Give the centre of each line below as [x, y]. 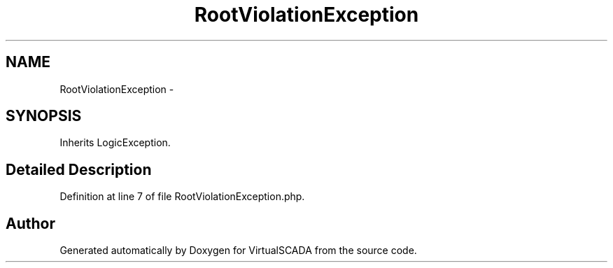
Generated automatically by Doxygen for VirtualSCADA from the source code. [238, 251]
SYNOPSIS [44, 116]
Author [30, 223]
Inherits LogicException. [115, 143]
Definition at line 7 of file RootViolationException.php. [182, 197]
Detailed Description [79, 169]
